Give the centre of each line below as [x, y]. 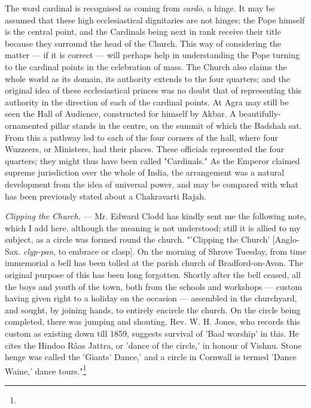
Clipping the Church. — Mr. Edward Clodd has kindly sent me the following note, [155, 216]
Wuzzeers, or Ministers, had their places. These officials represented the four [145, 149]
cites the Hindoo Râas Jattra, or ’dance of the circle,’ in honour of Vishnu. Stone [153, 345]
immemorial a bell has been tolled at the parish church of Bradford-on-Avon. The [154, 263]
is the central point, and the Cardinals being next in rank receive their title [143, 31]
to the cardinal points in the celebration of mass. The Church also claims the [146, 66]
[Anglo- [286, 239]
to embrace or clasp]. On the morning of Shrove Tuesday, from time [182, 251]
